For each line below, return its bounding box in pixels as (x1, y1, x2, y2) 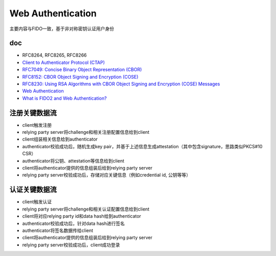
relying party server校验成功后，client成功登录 (22, 242, 120, 248)
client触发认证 (22, 199, 52, 205)
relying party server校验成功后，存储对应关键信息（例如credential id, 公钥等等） (22, 172, 191, 178)
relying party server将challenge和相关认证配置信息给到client (22, 206, 150, 212)
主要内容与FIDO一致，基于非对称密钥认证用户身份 (9, 26, 114, 32)
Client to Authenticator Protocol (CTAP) (22, 59, 105, 65)
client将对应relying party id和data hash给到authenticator (22, 213, 142, 219)
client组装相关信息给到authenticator (22, 136, 98, 143)
